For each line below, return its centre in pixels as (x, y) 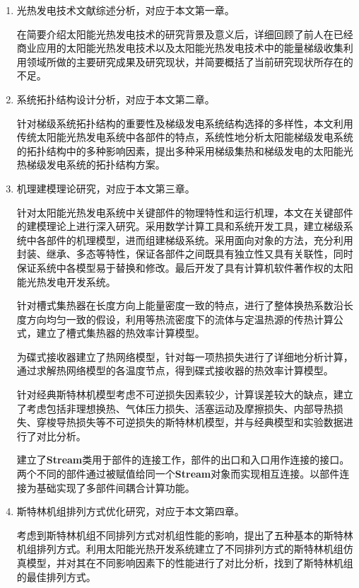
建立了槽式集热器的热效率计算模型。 (120, 333)
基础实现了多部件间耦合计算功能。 (116, 487)
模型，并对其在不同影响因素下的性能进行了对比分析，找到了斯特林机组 (190, 563)
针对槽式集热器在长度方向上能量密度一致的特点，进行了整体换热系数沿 (180, 305)
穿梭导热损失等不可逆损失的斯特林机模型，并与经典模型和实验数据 (190, 422)
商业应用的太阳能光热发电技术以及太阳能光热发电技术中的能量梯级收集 (180, 48)
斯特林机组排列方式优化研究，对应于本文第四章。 (130, 511)
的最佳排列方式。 (56, 576)
